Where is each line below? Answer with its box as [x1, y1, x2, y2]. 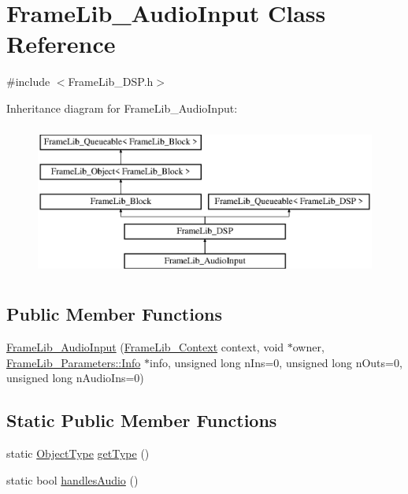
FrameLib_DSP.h [68, 73, 154, 90]
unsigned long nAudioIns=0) [6, 370, 144, 386]
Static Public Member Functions [6, 408, 277, 433]
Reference [6, 28, 116, 60]
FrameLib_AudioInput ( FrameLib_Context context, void [6, 339, 284, 355]
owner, [292, 339, 325, 355]
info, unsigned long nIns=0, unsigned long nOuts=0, [150, 354, 402, 370]
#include [6, 73, 50, 90]
